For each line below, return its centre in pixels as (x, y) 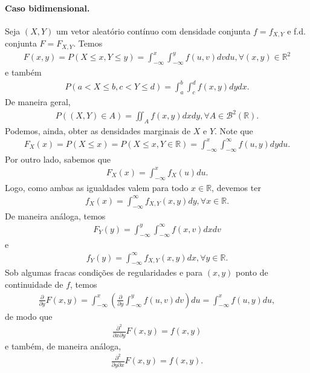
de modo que (29, 316)
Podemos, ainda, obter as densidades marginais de (98, 130)
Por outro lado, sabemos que (58, 159)
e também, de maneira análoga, (63, 345)
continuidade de (34, 284)
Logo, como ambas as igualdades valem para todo (97, 187)
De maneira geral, (38, 101)
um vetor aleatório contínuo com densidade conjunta (153, 31)
